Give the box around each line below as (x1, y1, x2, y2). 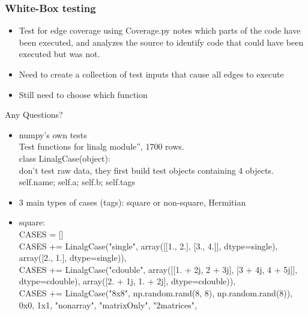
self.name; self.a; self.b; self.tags (19, 176, 136, 188)
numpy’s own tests (19, 128, 87, 141)
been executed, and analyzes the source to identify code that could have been (19, 35, 304, 48)
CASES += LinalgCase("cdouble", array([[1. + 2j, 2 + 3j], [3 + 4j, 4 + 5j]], (19, 263, 298, 275)
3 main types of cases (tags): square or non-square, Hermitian (19, 195, 246, 208)
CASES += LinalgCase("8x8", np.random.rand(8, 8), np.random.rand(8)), (19, 286, 293, 299)
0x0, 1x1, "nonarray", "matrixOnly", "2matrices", (19, 298, 197, 311)
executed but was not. (19, 47, 100, 60)
